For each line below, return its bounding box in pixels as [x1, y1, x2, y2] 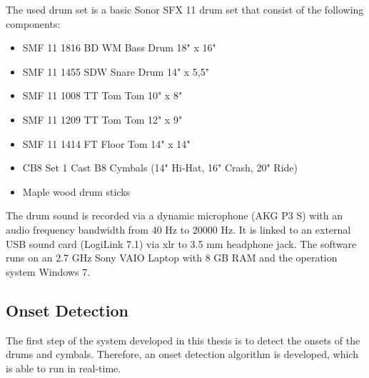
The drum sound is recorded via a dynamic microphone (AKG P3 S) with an [6, 208, 343, 223]
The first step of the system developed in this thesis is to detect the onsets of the [6, 332, 360, 347]
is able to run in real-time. [6, 360, 121, 375]
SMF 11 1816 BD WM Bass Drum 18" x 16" [22, 40, 216, 55]
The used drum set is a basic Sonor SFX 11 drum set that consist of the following [6, 2, 364, 16]
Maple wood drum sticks [22, 184, 131, 199]
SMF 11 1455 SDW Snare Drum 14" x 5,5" [22, 64, 209, 79]
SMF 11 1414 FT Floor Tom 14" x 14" [22, 136, 191, 151]
